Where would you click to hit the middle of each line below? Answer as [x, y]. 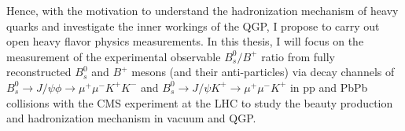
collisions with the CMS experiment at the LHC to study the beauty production [200, 102]
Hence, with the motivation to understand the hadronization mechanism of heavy [202, 10]
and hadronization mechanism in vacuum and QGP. [131, 118]
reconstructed [39, 72]
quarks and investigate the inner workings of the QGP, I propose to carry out [193, 25]
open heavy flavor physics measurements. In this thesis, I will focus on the [185, 41]
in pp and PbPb [329, 87]
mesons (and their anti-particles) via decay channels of [263, 72]
